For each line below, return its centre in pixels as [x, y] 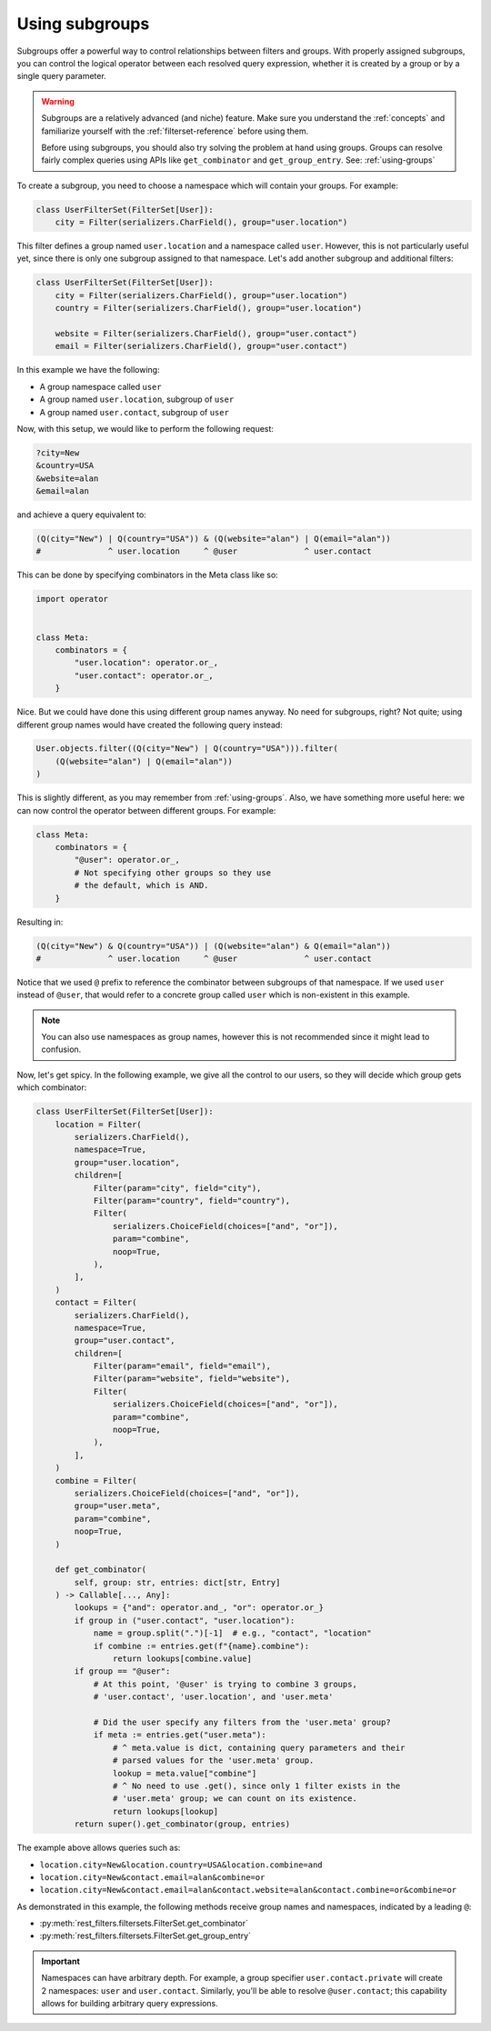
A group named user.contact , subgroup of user [134, 412]
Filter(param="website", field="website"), [192, 1379]
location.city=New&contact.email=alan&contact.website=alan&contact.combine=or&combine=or [248, 1890]
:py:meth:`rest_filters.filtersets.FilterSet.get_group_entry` [145, 1936]
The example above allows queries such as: [99, 1848]
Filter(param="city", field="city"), [177, 1188]
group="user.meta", [117, 1506]
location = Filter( [99, 1124]
